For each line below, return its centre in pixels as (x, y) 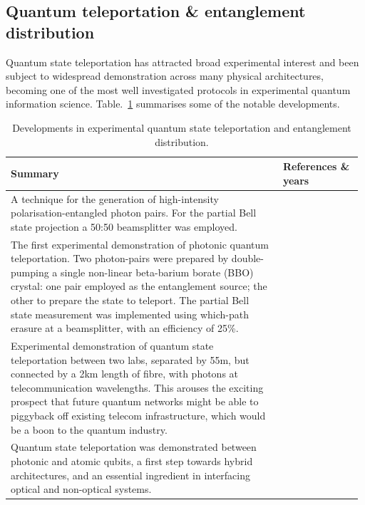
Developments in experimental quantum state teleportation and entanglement (182, 127)
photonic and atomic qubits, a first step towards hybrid (132, 461)
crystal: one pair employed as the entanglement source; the (139, 286)
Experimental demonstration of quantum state (112, 346)
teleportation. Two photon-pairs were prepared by (120, 258)
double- (247, 258)
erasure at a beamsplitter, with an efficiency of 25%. (125, 328)
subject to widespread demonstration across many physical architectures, (165, 76)
